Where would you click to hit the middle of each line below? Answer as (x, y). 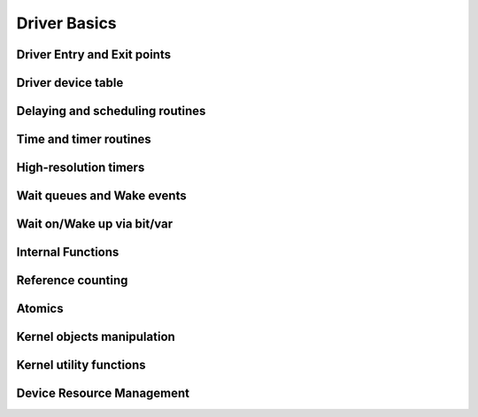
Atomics (40, 309)
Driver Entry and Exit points (94, 54)
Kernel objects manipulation (96, 337)
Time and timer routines (84, 139)
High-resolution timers (81, 168)
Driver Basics (66, 23)
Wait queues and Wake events (101, 196)
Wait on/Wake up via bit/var (94, 224)
